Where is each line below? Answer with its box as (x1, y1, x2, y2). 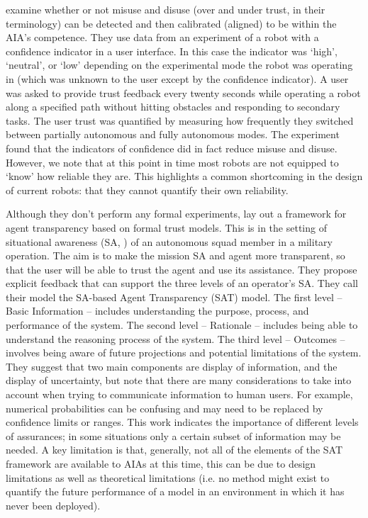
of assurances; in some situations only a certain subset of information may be (6, 428, 341, 443)
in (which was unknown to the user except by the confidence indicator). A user (6, 71, 349, 86)
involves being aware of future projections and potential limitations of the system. (6, 345, 362, 360)
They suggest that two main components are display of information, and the (6, 359, 338, 373)
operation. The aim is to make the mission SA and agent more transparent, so (6, 248, 345, 263)
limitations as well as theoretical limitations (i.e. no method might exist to (6, 470, 330, 485)
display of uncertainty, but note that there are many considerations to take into (6, 373, 352, 388)
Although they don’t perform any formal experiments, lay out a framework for (6, 206, 347, 221)
